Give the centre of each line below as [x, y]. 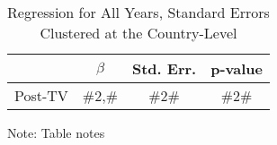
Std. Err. [164, 68]
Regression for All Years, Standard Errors [138, 12]
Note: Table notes [56, 132]
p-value [237, 68]
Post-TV [41, 95]
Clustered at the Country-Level [138, 33]
